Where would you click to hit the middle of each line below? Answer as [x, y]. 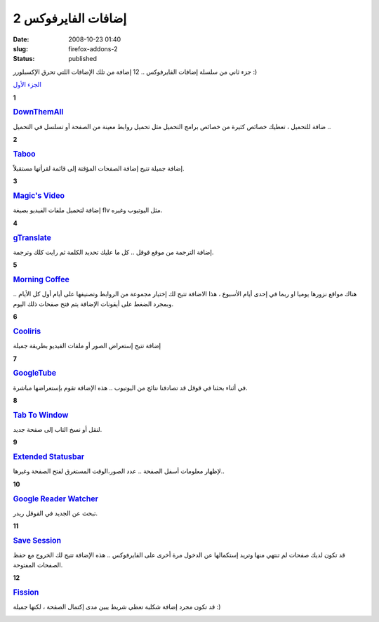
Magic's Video [39, 196]
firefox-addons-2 [93, 48]
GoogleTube [34, 373]
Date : [21, 39]
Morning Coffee [41, 279]
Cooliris [27, 331]
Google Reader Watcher [55, 498]
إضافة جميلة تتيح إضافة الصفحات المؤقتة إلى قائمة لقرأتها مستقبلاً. [99, 168]
